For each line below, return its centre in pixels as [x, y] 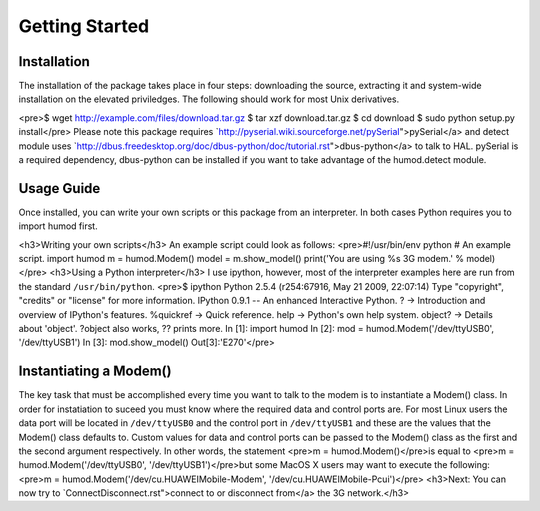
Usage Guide [59, 188]
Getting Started [84, 26]
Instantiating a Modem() [95, 371]
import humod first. [58, 226]
